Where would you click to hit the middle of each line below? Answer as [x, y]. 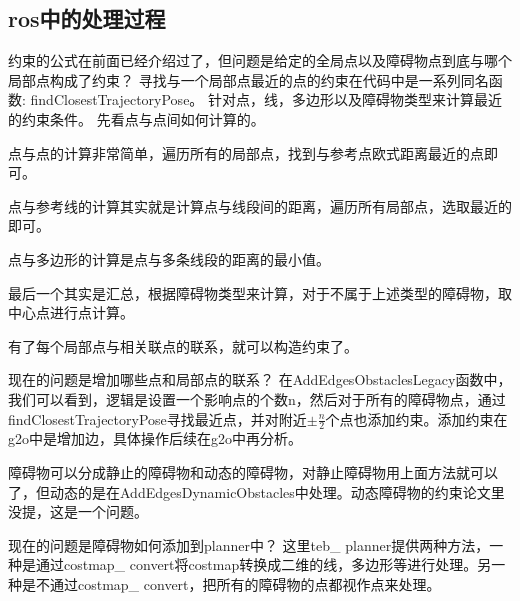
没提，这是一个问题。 [78, 511]
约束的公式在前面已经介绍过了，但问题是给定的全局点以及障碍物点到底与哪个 [260, 60]
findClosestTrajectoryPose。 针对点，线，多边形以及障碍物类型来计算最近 [266, 99]
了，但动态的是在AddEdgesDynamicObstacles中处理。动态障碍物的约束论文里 [256, 491]
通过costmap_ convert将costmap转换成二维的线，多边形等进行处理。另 [263, 564]
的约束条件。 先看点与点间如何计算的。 [136, 118]
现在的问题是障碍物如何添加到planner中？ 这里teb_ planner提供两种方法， [249, 544]
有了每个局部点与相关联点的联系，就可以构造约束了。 [183, 345]
